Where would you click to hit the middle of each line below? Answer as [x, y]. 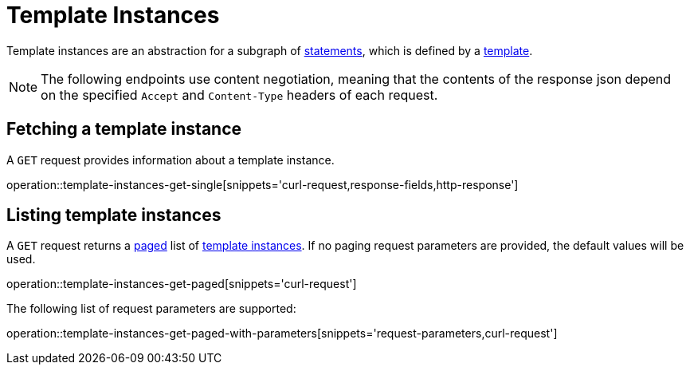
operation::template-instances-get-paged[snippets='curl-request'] [182, 284]
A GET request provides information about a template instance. [171, 160]
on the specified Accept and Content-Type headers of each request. [239, 95]
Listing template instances [114, 215]
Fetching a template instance [124, 129]
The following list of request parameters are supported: [151, 309]
